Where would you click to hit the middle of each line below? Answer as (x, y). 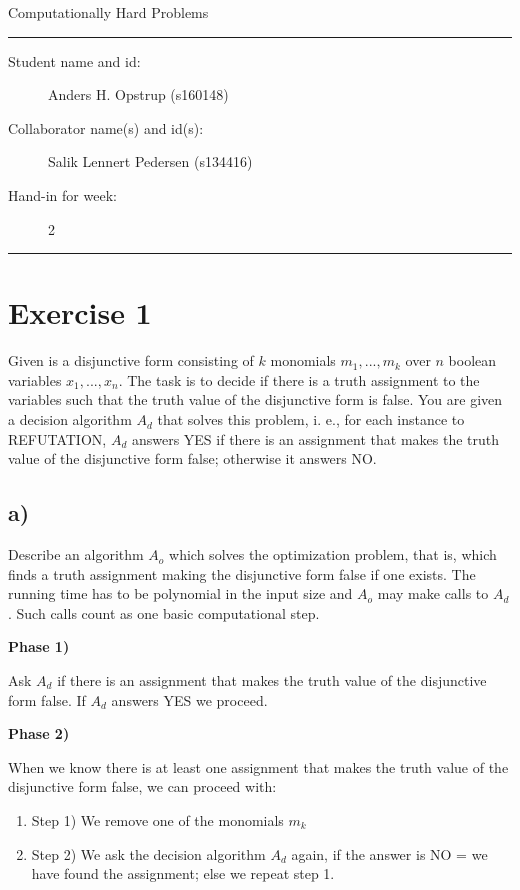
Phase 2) (39, 733)
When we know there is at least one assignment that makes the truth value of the (258, 766)
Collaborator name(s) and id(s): (106, 127)
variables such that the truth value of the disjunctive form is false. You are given (255, 399)
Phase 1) (39, 646)
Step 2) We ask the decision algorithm (148, 853)
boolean (472, 360)
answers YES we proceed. (189, 699)
